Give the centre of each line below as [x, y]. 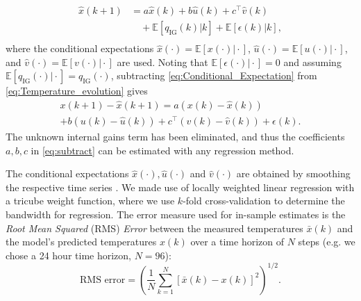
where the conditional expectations [80, 48]
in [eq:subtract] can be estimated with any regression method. [162, 150]
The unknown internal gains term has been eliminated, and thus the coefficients [175, 137]
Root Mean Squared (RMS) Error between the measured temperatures [154, 228]
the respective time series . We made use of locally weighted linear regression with [180, 187]
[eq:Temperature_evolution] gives [77, 91]
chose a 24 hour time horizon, [68, 255]
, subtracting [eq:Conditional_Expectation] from [214, 75]
